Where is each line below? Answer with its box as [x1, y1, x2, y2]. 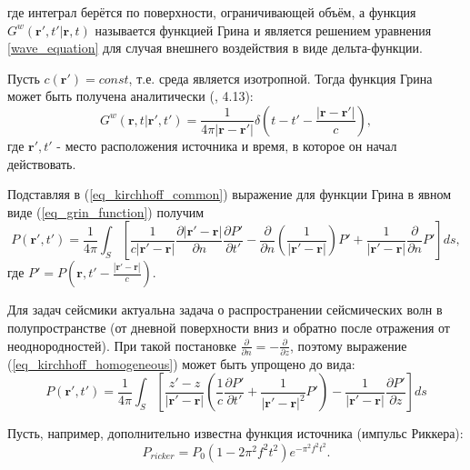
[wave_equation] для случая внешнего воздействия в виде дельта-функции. [7, 38, 423, 57]
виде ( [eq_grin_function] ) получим [7, 202, 205, 221]
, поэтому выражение [289, 335, 407, 355]
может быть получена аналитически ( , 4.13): [7, 86, 254, 105]
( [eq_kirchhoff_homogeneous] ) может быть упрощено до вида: [7, 354, 355, 373]
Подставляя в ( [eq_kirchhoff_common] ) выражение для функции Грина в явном [7, 185, 452, 204]
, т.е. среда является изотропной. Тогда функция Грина [128, 68, 433, 87]
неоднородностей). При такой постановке [7, 335, 236, 355]
